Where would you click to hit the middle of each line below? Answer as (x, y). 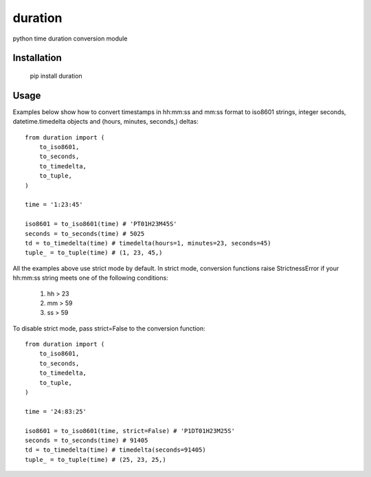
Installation (37, 58)
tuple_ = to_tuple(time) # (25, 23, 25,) (95, 459)
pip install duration (56, 76)
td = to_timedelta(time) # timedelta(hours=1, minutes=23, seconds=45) (148, 243)
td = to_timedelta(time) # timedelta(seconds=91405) (115, 450)
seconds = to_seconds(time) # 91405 (87, 440)
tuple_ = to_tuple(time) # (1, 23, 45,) (94, 253)
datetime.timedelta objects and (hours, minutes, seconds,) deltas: (105, 122)
